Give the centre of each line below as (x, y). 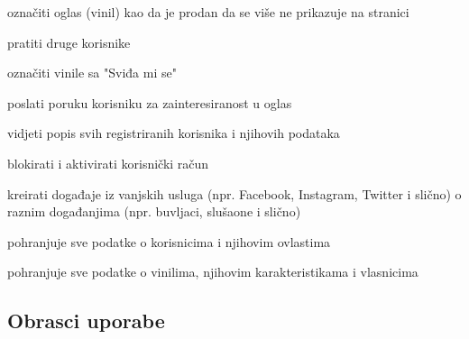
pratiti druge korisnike (69, 42)
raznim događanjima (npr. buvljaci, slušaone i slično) (154, 211)
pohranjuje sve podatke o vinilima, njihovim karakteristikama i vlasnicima (213, 272)
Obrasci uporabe (86, 321)
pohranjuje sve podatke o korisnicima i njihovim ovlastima (169, 241)
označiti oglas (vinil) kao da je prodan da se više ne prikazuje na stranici (208, 12)
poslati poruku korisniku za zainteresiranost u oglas (150, 102)
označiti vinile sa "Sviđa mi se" (92, 73)
